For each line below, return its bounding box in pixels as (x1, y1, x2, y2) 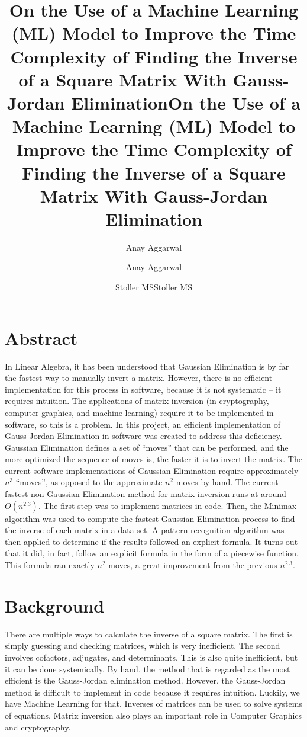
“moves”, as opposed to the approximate (15, 476, 163, 488)
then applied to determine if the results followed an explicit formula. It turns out (5, 535, 298, 547)
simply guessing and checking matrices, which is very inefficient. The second (5, 639, 280, 652)
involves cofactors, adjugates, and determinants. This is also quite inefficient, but (5, 651, 298, 663)
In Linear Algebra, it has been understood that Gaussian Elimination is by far (5, 360, 289, 372)
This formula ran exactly (5, 559, 95, 571)
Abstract (5, 325, 78, 350)
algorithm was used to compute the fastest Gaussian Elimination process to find (5, 512, 295, 524)
